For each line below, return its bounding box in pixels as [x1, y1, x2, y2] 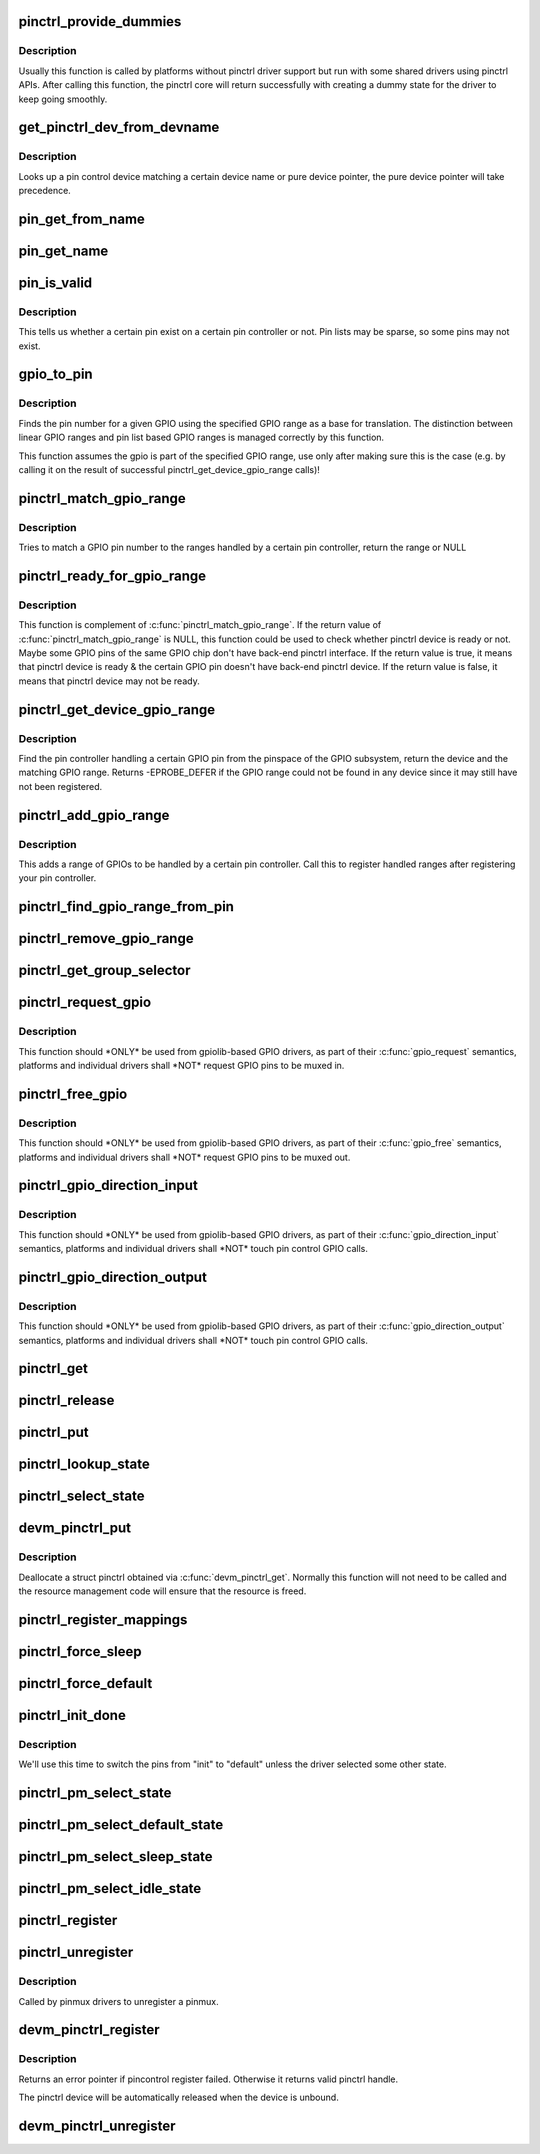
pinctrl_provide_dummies [18, 13, 182, 30]
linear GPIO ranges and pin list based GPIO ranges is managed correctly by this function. [18, 431, 385, 444]
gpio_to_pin [18, 366, 94, 383]
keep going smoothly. [18, 93, 108, 105]
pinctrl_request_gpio [18, 994, 152, 1011]
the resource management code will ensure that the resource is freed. [18, 1585, 307, 1597]
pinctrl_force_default [18, 1675, 153, 1692]
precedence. [18, 185, 72, 197]
